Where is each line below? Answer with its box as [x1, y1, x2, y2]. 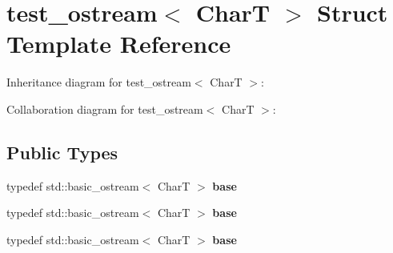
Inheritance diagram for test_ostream [6, 74, 191, 90]
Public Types [6, 139, 118, 164]
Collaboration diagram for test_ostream [6, 100, 203, 117]
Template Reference [6, 27, 231, 60]
